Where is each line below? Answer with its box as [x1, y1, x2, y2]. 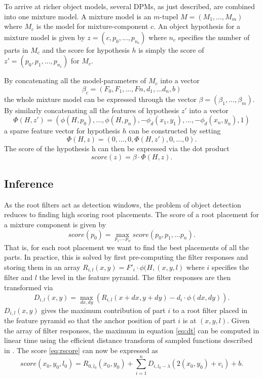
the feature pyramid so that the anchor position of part [4, 315, 176, 326]
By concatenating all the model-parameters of [4, 75, 146, 86]
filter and [4, 272, 33, 283]
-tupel [160, 11, 178, 21]
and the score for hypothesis [42, 44, 130, 55]
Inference [4, 175, 54, 191]
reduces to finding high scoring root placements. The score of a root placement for [4, 209, 259, 220]
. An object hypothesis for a [154, 21, 241, 31]
